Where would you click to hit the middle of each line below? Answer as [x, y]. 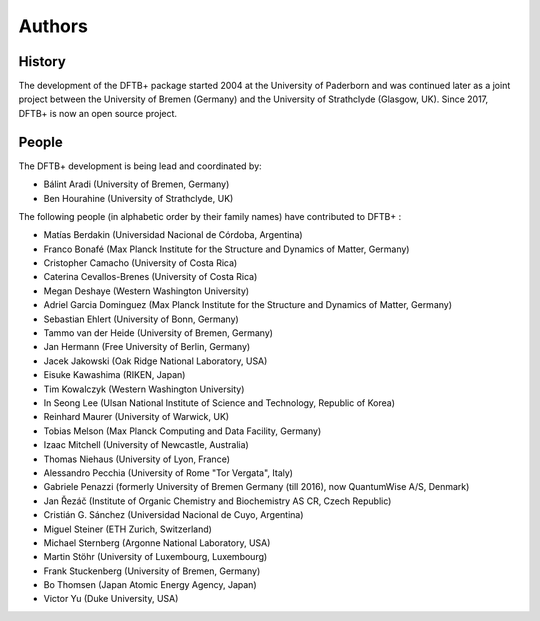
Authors [53, 26]
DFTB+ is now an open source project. [98, 113]
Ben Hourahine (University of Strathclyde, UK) [138, 198]
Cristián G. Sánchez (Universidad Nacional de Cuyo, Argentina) [173, 515]
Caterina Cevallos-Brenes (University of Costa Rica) [150, 277]
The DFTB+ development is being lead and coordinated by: [140, 166]
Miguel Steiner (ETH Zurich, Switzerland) [127, 529]
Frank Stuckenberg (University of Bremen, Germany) [152, 571]
